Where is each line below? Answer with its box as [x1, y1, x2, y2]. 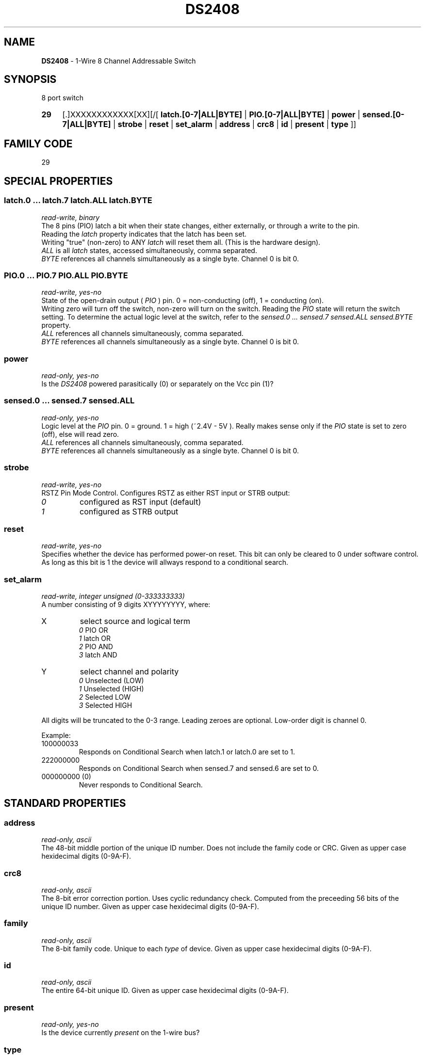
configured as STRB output [79, 506, 179, 516]
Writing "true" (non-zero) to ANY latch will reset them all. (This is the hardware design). [41, 238, 321, 246]
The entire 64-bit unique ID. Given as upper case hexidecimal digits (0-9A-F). [41, 986, 289, 995]
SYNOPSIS [4, 73, 57, 86]
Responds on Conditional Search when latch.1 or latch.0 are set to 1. [79, 748, 295, 756]
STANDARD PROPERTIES [4, 797, 126, 810]
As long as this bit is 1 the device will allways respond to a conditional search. [41, 558, 289, 567]
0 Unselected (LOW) [79, 676, 144, 685]
